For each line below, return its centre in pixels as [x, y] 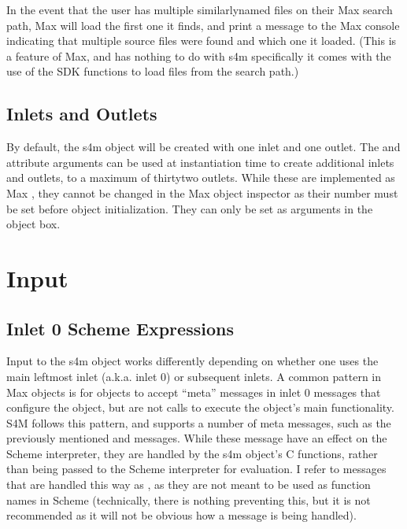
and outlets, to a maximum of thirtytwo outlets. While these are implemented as [201, 178]
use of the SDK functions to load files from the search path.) [153, 71]
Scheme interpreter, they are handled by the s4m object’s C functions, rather [192, 453]
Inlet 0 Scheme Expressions [120, 328]
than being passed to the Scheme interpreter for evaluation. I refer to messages [196, 469]
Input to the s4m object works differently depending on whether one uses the [192, 361]
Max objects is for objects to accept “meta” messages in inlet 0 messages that [194, 392]
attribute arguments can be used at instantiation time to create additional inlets [200, 162]
